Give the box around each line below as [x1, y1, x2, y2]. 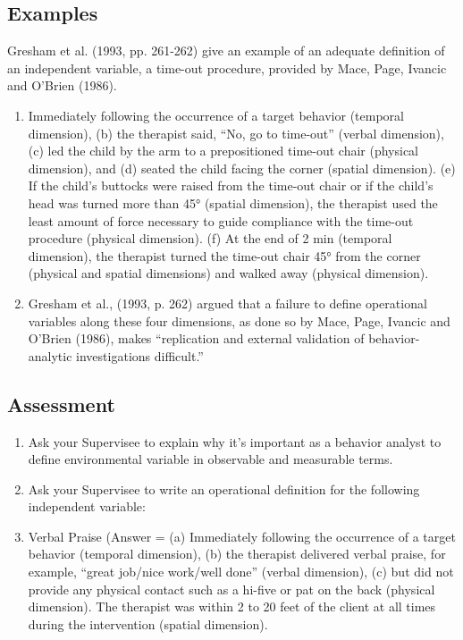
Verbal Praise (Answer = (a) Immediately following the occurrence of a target [28, 526, 456, 545]
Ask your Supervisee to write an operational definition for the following [28, 479, 420, 498]
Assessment [7, 390, 115, 417]
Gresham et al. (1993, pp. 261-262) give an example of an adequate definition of [7, 41, 445, 60]
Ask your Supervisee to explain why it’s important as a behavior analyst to [28, 432, 442, 451]
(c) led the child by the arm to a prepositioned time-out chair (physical [28, 141, 419, 160]
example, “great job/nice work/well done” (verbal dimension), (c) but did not [28, 562, 454, 581]
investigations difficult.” [76, 346, 204, 365]
